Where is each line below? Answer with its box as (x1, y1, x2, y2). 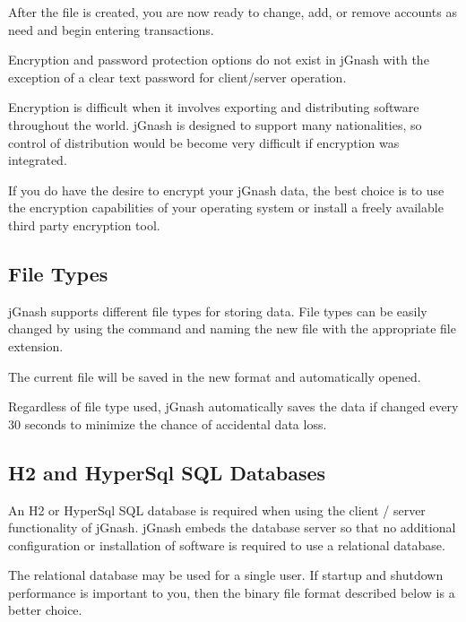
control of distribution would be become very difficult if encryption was (8, 133, 400, 151)
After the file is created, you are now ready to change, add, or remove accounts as (8, 3, 457, 21)
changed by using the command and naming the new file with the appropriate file (8, 319, 456, 338)
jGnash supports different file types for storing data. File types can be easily (8, 301, 427, 320)
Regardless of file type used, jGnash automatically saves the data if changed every (8, 397, 459, 416)
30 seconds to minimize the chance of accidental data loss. (8, 414, 327, 433)
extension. (8, 336, 64, 355)
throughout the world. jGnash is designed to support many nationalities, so (8, 115, 422, 134)
